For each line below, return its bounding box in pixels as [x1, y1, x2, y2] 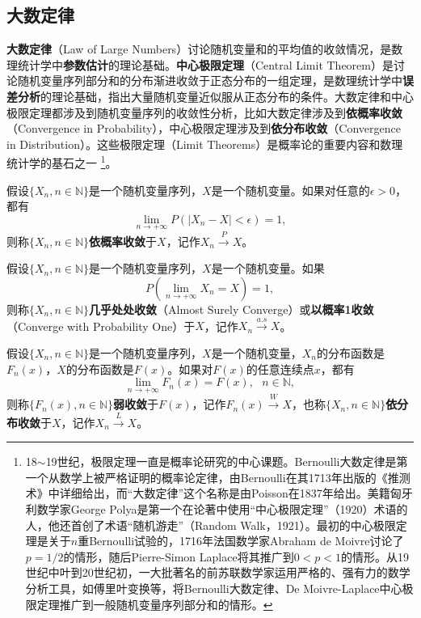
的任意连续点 [246, 360, 314, 377]
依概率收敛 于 [89, 232, 158, 249]
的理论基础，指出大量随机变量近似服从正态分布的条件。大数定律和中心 [40, 87, 414, 104]
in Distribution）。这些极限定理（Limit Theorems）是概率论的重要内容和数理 [6, 135, 403, 152]
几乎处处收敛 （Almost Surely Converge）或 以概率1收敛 [89, 301, 374, 317]
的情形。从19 [341, 548, 409, 565]
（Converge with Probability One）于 [6, 317, 196, 334]
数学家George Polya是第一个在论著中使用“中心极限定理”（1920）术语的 [36, 500, 408, 517]
